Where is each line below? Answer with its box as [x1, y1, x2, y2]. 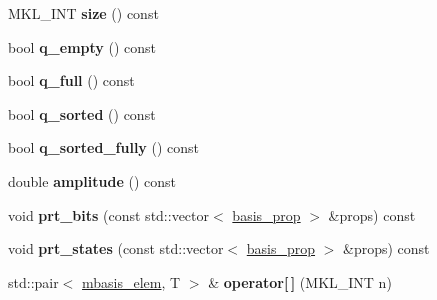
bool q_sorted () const [8, 103, 156, 124]
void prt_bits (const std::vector [8, 204, 210, 225]
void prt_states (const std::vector [8, 238, 224, 259]
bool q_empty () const [8, 36, 157, 57]
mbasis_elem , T [82, 271, 181, 292]
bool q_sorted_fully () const [8, 137, 200, 158]
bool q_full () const [8, 70, 135, 91]
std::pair [8, 271, 59, 292]
